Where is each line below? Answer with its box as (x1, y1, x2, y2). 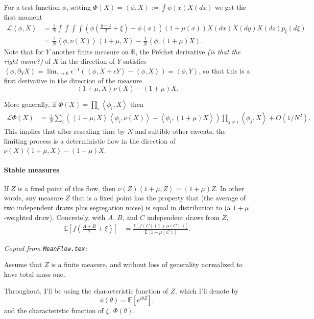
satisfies (123, 56, 146, 66)
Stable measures (4, 164, 60, 174)
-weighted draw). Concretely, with (4, 212, 106, 222)
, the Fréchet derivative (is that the (135, 46, 241, 56)
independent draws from (147, 212, 220, 222)
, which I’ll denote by (175, 285, 239, 295)
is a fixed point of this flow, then (18, 183, 116, 193)
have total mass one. (4, 269, 65, 279)
